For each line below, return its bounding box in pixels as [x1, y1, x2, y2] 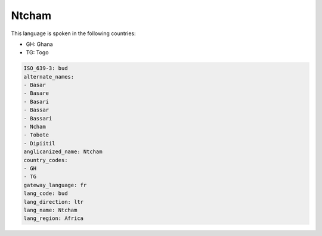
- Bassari [23, 115, 52, 122]
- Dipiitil [23, 140, 55, 147]
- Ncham [23, 123, 46, 131]
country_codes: [23, 157, 68, 163]
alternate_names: [23, 73, 75, 80]
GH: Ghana [26, 41, 53, 48]
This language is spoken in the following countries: [11, 30, 136, 37]
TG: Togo [26, 49, 49, 56]
